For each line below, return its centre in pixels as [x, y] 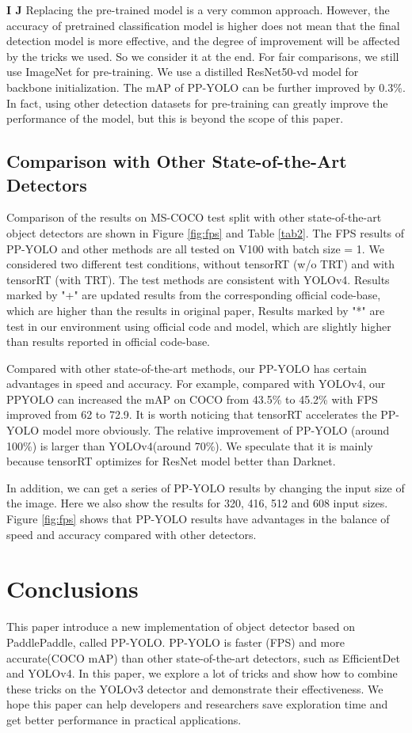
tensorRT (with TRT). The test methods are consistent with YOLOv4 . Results [198, 279]
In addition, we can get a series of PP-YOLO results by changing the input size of [206, 487]
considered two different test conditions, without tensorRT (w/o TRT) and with [201, 264]
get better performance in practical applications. [124, 719]
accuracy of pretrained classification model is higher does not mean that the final [203, 25]
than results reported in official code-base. [109, 342]
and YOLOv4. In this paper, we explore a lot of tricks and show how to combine [202, 673]
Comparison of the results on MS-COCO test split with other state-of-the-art [194, 217]
